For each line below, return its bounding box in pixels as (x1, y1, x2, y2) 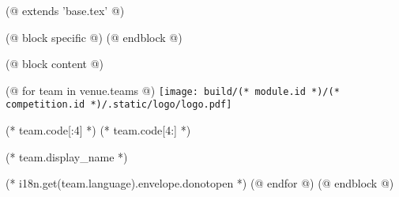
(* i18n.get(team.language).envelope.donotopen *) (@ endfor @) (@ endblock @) (6, 175, 394, 191)
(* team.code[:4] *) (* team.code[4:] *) (6, 122, 191, 138)
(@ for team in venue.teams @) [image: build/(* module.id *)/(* (6, 81, 340, 98)
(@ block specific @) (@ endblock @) (6, 28, 183, 45)
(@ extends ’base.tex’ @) (6, 2, 125, 18)
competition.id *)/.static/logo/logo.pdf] (6, 99, 232, 111)
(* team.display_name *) (6, 148, 128, 165)
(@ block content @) (6, 55, 104, 72)
